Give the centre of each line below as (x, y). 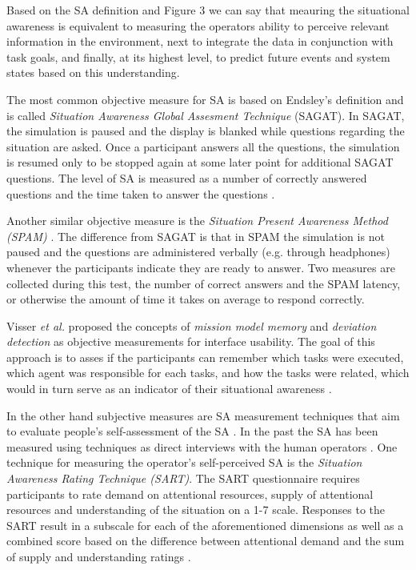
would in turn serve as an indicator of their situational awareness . (169, 389)
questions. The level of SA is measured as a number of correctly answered (187, 177)
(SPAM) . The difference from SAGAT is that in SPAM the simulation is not (196, 236)
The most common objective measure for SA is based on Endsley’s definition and (205, 99)
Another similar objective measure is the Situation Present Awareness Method (197, 221)
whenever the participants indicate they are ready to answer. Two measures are (201, 267)
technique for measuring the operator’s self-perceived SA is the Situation (184, 462)
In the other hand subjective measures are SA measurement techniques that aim (203, 415)
